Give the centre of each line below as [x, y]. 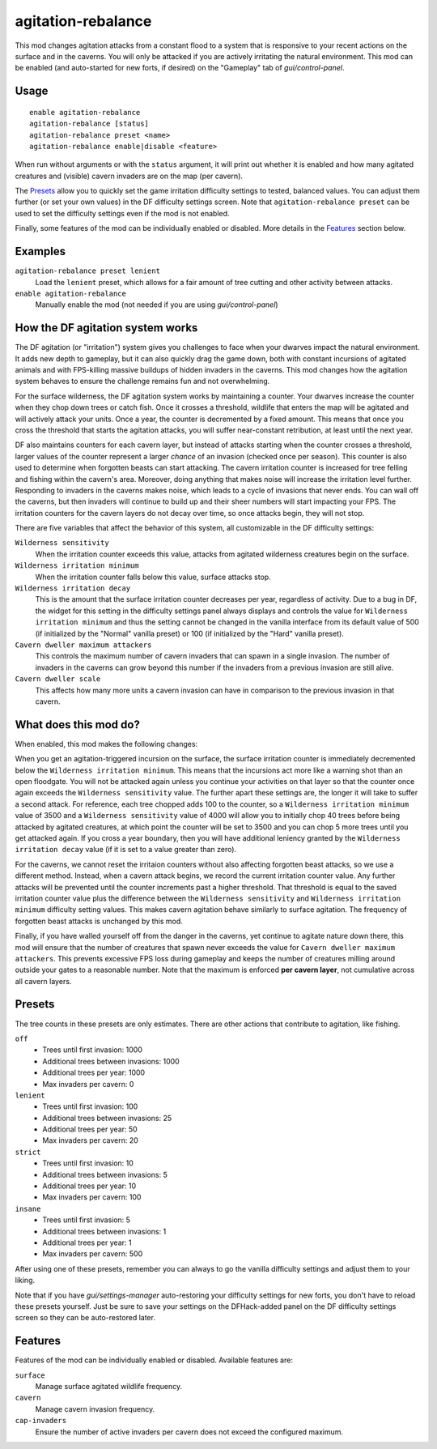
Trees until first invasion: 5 [87, 1220]
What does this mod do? [78, 724]
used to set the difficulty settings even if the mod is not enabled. [122, 213]
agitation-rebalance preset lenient [88, 271]
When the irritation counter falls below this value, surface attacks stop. [153, 577]
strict [28, 1152]
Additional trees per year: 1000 [94, 1072]
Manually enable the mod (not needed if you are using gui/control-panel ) [157, 305]
